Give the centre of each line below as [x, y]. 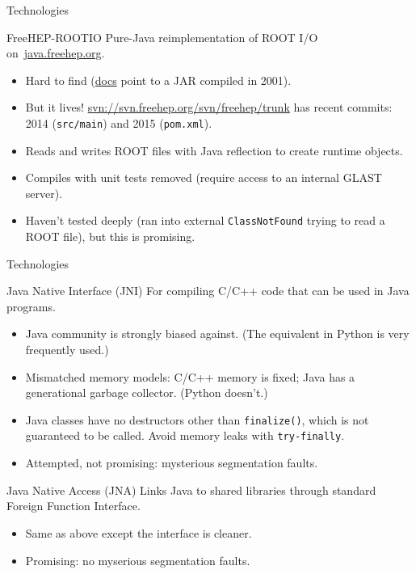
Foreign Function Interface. [74, 506]
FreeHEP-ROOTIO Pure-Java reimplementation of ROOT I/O [162, 37]
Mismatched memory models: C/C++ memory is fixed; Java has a [190, 376]
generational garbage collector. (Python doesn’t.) [147, 393]
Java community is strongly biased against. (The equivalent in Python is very [217, 333]
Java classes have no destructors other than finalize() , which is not [197, 419]
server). [44, 193]
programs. [31, 306]
